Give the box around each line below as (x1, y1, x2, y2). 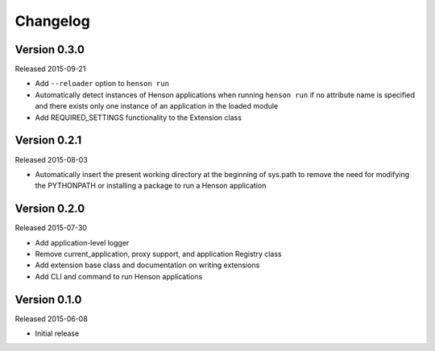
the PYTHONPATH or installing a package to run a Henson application (35, 181, 267, 191)
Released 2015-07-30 (14, 223, 88, 233)
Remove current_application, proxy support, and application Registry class (35, 250, 282, 258)
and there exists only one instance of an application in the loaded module (35, 101, 279, 111)
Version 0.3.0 (14, 43, 85, 56)
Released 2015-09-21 (14, 64, 86, 74)
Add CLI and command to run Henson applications (35, 271, 203, 281)
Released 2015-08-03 (14, 155, 88, 164)
